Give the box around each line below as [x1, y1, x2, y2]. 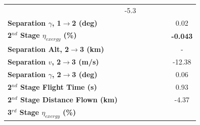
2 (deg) [72, 17, 97, 28]
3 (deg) [72, 69, 97, 80]
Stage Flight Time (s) [20, 82, 97, 92]
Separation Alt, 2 [8, 44, 69, 54]
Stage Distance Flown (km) [20, 94, 118, 104]
